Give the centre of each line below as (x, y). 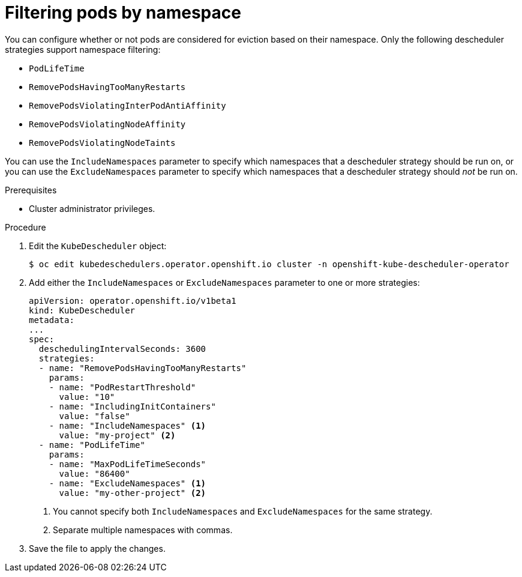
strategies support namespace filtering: (83, 49)
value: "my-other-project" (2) (133, 493)
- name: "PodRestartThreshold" (122, 387)
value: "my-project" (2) (117, 435)
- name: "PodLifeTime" (92, 445)
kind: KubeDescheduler (82, 310)
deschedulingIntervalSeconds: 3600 (122, 349)
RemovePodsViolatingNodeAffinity (107, 124)
